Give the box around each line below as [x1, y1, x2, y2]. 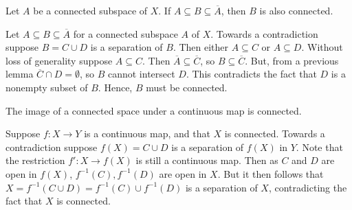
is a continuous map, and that [84, 126, 210, 141]
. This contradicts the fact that [186, 67, 317, 81]
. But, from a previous [245, 53, 339, 67]
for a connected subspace [73, 26, 178, 40]
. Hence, [98, 80, 133, 94]
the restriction [5, 153, 65, 167]
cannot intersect [107, 67, 175, 81]
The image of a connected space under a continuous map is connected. [5, 103, 302, 117]
